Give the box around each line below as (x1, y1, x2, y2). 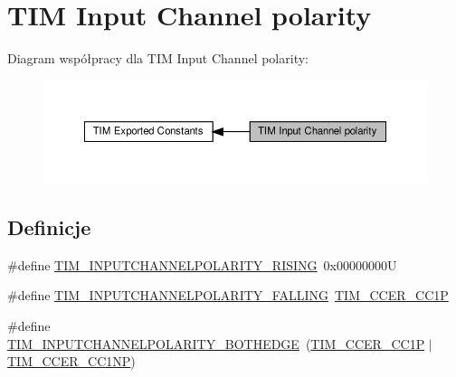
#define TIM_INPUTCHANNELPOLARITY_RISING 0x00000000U (7, 255, 397, 274)
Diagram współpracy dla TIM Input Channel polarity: (7, 49, 309, 68)
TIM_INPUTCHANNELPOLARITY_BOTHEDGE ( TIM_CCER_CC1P (7, 334, 425, 353)
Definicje (7, 213, 91, 241)
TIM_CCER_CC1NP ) (7, 352, 136, 371)
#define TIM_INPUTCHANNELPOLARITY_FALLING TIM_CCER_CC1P (7, 286, 449, 305)
